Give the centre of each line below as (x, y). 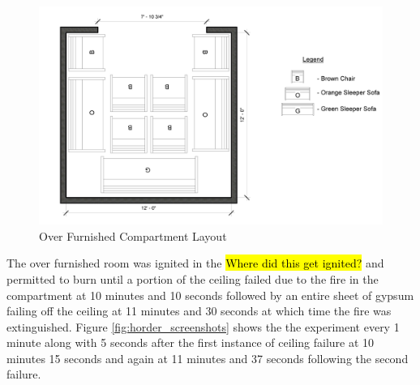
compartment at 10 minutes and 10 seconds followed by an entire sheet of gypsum (210, 295)
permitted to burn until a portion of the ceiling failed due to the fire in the (193, 278)
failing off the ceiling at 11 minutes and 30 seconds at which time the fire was (199, 311)
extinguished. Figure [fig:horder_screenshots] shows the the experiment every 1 (203, 326)
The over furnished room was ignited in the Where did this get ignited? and (195, 263)
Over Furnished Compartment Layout (133, 235)
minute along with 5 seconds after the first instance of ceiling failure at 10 (191, 342)
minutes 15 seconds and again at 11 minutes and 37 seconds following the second (208, 358)
